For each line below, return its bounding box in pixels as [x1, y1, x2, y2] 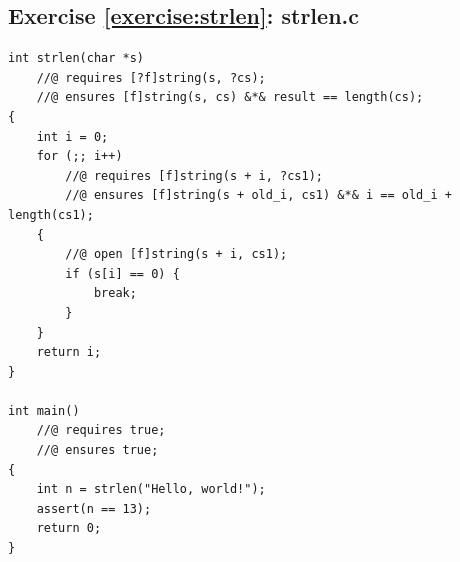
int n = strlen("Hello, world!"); [36, 482, 266, 497]
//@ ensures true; [36, 443, 159, 458]
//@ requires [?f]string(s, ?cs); [36, 70, 266, 85]
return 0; [36, 521, 102, 536]
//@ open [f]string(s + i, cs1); [65, 247, 288, 262]
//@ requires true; [36, 423, 166, 438]
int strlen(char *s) [8, 51, 145, 66]
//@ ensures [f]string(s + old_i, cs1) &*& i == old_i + [65, 188, 452, 203]
